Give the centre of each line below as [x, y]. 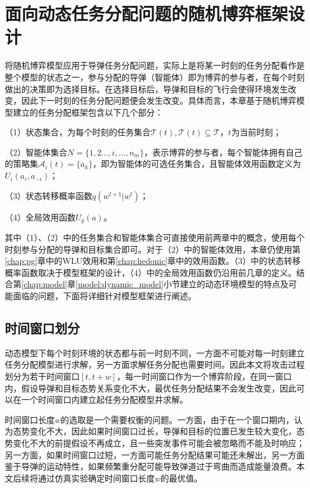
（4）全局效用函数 [40, 217]
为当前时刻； [256, 132]
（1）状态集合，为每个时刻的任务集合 [78, 132]
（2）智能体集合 [36, 152]
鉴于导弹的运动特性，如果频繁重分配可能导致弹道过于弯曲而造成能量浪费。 [151, 466]
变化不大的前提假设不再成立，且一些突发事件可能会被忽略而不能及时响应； [159, 443]
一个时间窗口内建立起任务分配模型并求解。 [104, 400]
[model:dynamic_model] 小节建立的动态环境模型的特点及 [182, 284]
